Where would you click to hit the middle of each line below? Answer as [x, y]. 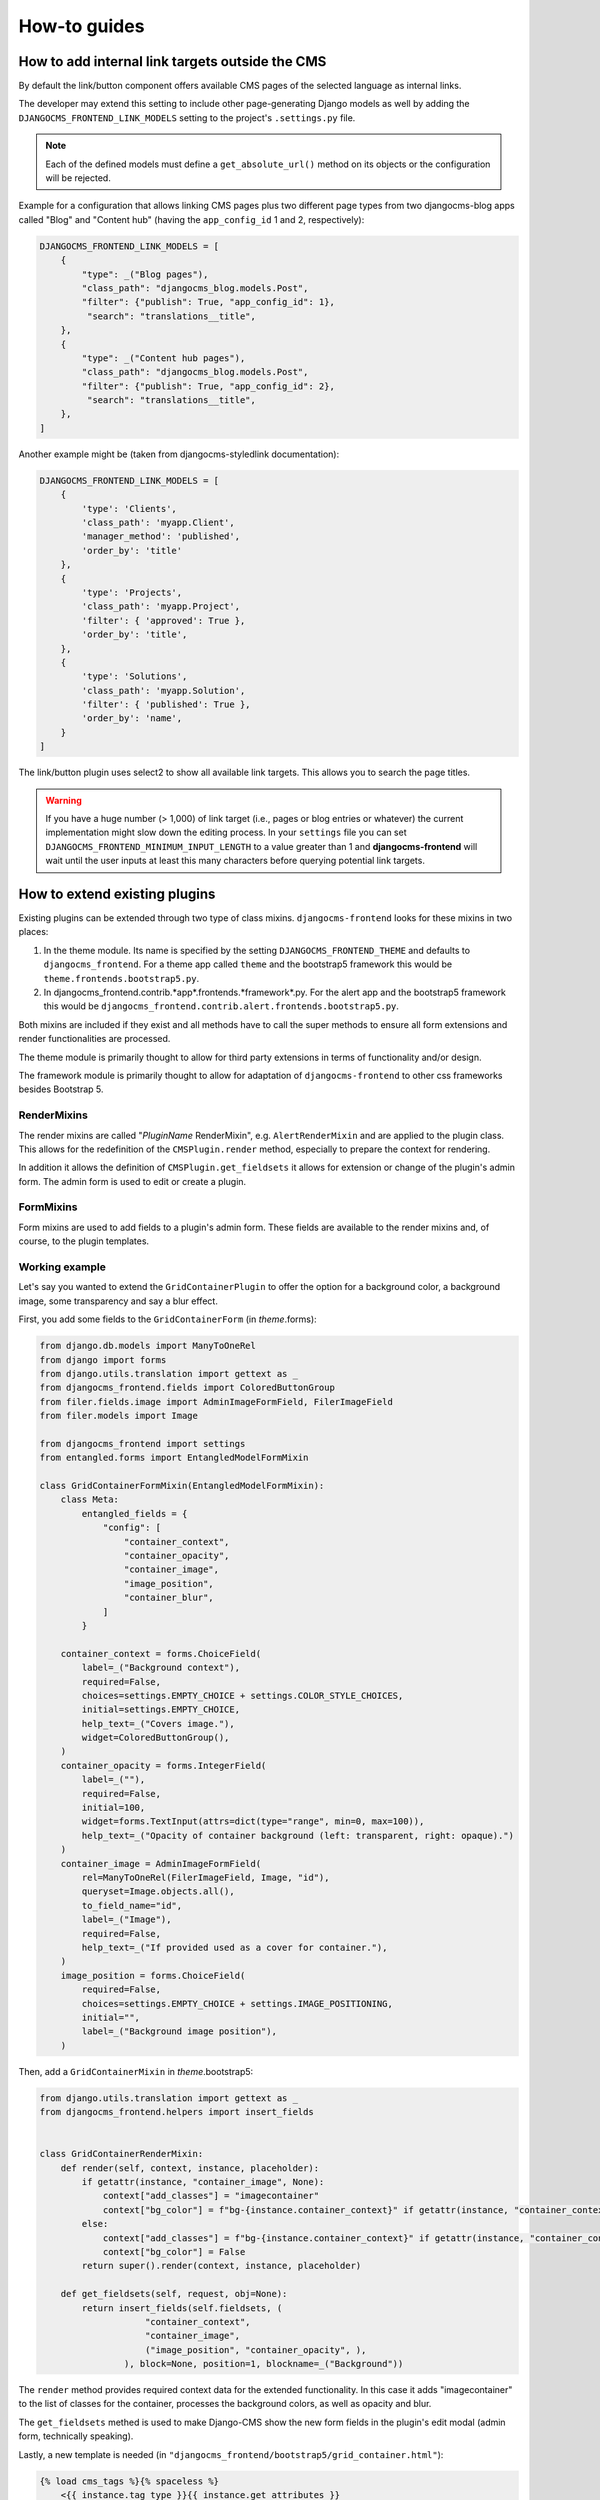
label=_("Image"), [126, 1919]
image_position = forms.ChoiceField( [153, 1975]
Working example [62, 1267]
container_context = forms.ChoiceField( [161, 1653]
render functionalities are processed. [94, 1039]
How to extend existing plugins [117, 894]
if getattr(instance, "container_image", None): [203, 2181]
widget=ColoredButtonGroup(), [155, 1738]
